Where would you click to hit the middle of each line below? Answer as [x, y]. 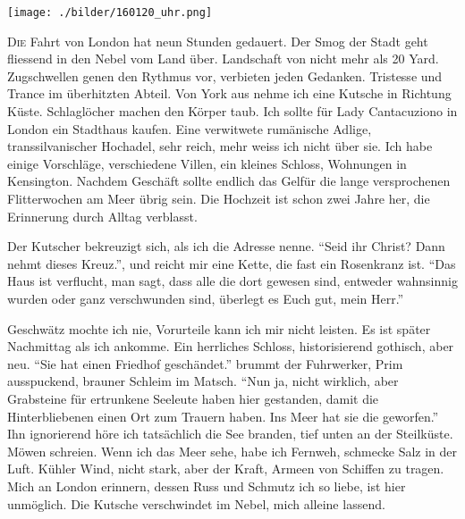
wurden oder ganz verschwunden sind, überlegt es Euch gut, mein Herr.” [206, 298]
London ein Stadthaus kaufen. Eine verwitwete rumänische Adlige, [190, 128]
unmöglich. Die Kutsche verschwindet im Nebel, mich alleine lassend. [196, 503]
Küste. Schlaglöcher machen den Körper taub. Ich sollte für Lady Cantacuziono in [232, 111]
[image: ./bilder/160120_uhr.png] [110, 13]
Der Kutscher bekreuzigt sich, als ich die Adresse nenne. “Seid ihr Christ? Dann [226, 246]
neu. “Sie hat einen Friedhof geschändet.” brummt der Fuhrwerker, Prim [205, 363]
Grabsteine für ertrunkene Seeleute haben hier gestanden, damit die [193, 398]
